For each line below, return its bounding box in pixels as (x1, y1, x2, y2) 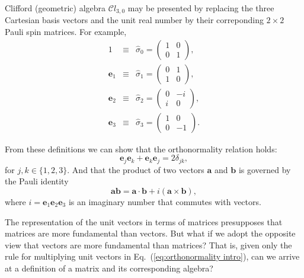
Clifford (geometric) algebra (5, 2, 106, 14)
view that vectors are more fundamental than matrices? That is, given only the (5, 238, 292, 251)
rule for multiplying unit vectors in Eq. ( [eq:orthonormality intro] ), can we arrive (5, 250, 300, 263)
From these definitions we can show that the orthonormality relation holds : (5, 142, 277, 155)
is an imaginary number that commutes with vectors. (68, 196, 261, 207)
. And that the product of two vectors (67, 163, 204, 175)
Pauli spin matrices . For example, (5, 25, 127, 38)
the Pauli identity (5, 175, 69, 187)
